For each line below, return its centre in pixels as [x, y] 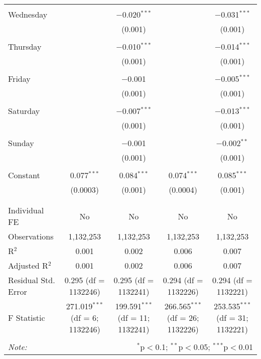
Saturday [24, 111]
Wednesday [28, 14]
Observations [31, 236]
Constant [24, 175]
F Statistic [27, 318]
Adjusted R [28, 265]
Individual [26, 210]
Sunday [21, 143]
